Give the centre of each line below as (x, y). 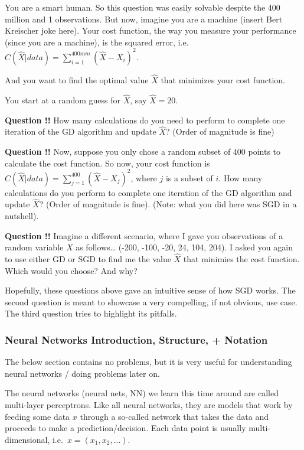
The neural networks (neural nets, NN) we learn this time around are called (142, 393)
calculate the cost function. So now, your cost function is (107, 163)
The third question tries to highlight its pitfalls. (91, 313)
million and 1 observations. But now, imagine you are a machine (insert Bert (144, 19)
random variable (34, 247)
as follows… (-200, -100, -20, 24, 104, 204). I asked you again (184, 247)
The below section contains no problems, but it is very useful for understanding (148, 362)
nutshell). (22, 216)
